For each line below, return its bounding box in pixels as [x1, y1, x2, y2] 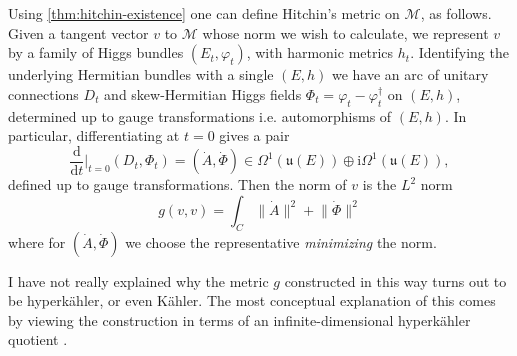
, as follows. [420, 3, 492, 23]
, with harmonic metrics [246, 42, 394, 63]
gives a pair [219, 125, 290, 146]
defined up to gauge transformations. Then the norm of [8, 174, 347, 195]
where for [8, 231, 66, 252]
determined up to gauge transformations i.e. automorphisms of [8, 105, 392, 126]
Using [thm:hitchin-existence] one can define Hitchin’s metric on [8, 3, 400, 23]
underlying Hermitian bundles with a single [8, 64, 274, 85]
